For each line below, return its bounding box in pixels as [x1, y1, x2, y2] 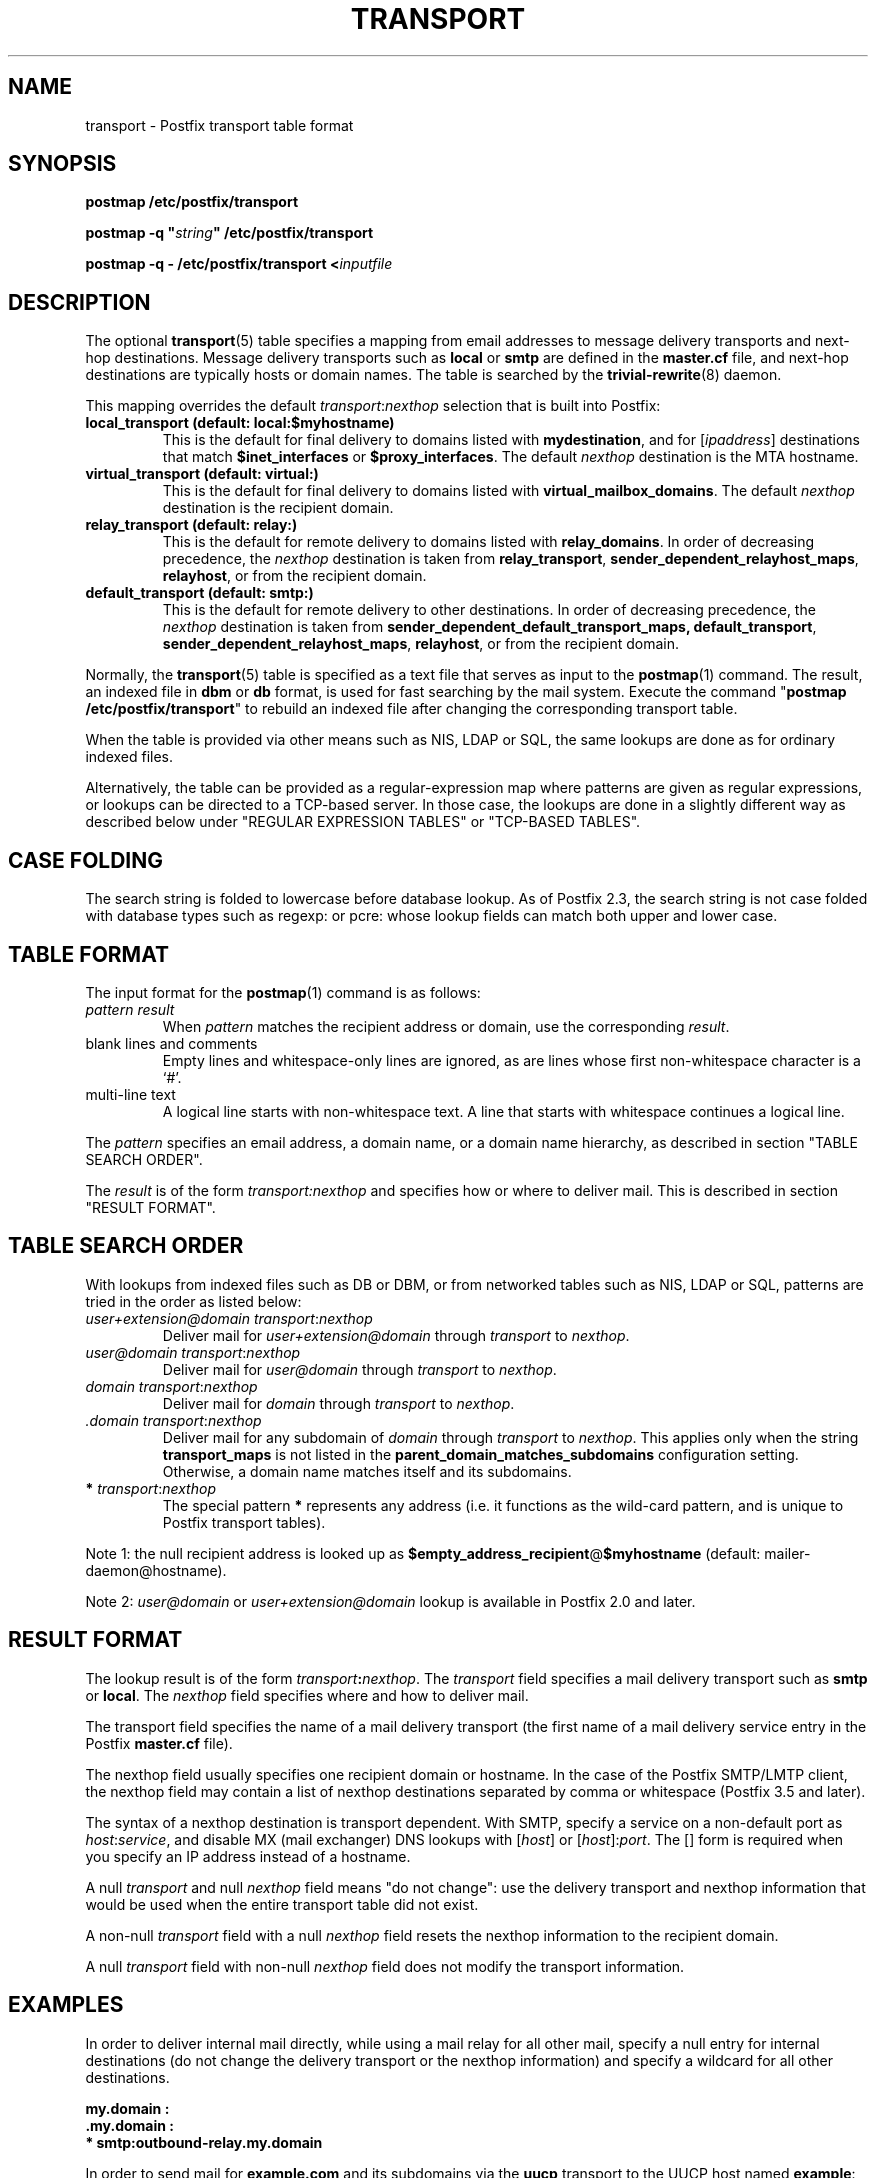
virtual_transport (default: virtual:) [85, 465, 319, 483]
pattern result [85, 1000, 175, 1018]
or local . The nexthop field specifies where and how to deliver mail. [85, 1686, 529, 1704]
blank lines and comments [85, 1034, 258, 1052]
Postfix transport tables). [162, 1513, 326, 1531]
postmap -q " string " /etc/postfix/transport [85, 224, 374, 242]
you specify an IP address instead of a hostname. [85, 1847, 411, 1865]
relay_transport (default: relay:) [85, 516, 298, 534]
